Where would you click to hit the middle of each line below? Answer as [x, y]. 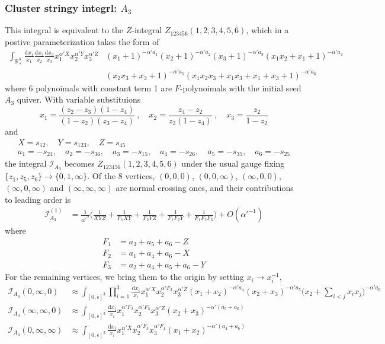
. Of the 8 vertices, [121, 176]
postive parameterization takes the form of [82, 41]
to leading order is [38, 199]
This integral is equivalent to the [64, 30]
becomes [79, 163]
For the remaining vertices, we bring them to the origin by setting [124, 277]
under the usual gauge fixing [233, 163]
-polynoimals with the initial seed [240, 87]
